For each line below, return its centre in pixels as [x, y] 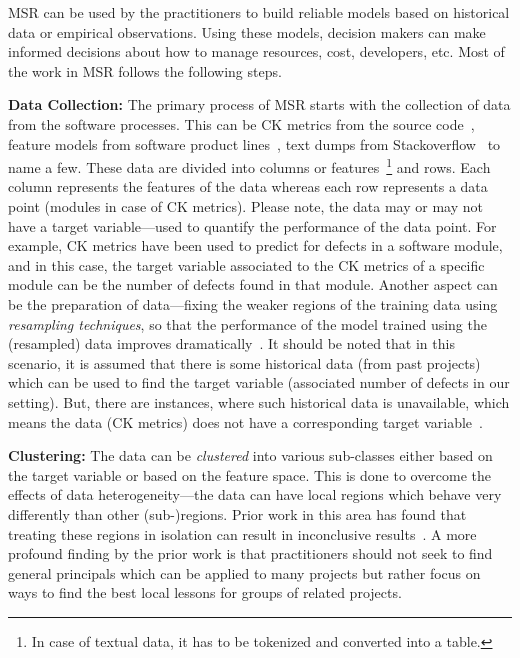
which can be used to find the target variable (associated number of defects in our [259, 382]
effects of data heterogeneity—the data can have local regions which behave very [255, 494]
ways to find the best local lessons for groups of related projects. [205, 592]
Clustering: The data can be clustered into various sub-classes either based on [250, 455]
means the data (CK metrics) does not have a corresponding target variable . [245, 421]
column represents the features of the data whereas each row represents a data [248, 186]
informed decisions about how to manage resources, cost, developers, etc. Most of [256, 51]
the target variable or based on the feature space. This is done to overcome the [250, 474]
